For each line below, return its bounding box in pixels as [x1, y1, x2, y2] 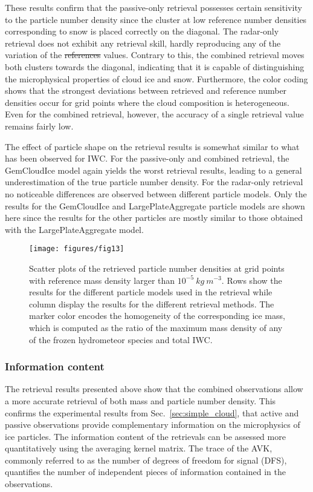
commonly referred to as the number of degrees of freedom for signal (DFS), [5, 453, 287, 466]
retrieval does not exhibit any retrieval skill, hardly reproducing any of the [5, 36, 281, 49]
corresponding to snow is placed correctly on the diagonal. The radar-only [5, 25, 279, 38]
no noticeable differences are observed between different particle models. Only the [5, 187, 307, 200]
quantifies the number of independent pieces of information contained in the [5, 465, 286, 478]
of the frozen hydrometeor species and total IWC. [29, 333, 213, 346]
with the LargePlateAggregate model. [5, 223, 144, 235]
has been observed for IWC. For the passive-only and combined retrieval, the [5, 152, 289, 165]
